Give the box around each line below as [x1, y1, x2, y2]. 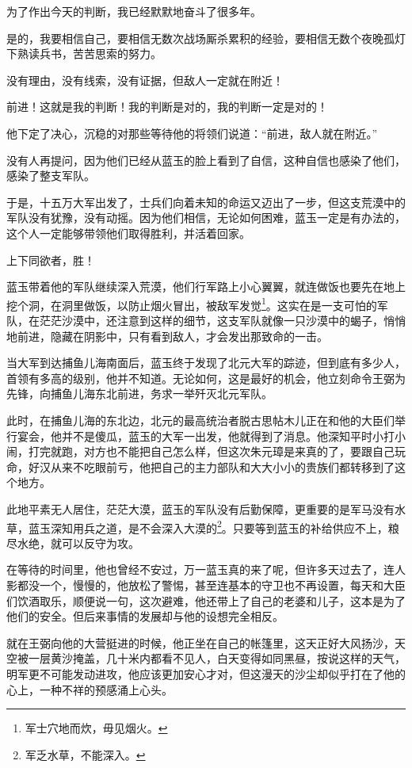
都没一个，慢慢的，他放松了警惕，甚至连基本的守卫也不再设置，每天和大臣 [17, 576, 406, 593]
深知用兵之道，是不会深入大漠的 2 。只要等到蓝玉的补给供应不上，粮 [50, 517, 399, 536]
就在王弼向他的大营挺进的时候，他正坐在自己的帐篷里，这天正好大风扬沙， [6, 634, 395, 651]
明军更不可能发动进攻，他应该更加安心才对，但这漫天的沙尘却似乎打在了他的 [6, 665, 406, 682]
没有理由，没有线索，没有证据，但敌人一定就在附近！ [6, 71, 284, 88]
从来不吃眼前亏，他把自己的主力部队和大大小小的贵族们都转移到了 [50, 458, 395, 475]
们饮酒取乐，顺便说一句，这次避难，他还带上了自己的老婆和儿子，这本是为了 [6, 592, 406, 609]
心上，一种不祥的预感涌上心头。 [6, 681, 173, 697]
